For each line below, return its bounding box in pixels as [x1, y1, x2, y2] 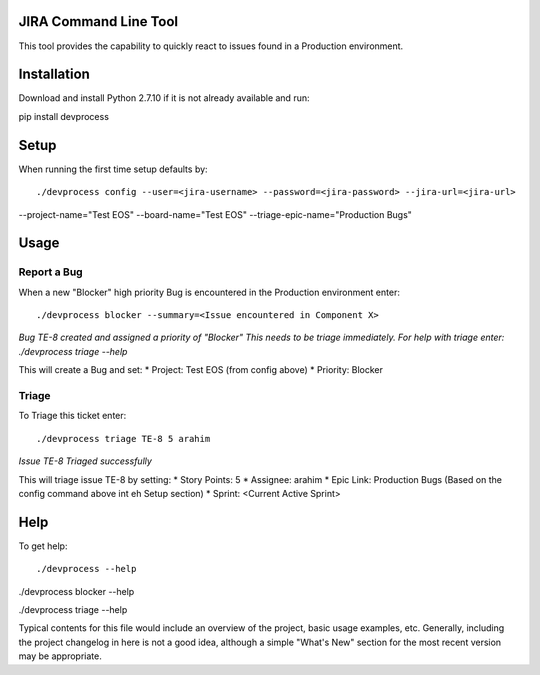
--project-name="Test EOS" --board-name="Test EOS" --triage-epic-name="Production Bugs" [18, 208, 412, 220]
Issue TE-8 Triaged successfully [18, 455, 152, 467]
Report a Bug [18, 265, 84, 279]
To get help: [18, 540, 68, 552]
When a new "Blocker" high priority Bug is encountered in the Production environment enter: [18, 286, 400, 298]
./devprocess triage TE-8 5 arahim [36, 433, 211, 444]
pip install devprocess [18, 110, 110, 122]
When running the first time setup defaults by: [18, 163, 209, 175]
